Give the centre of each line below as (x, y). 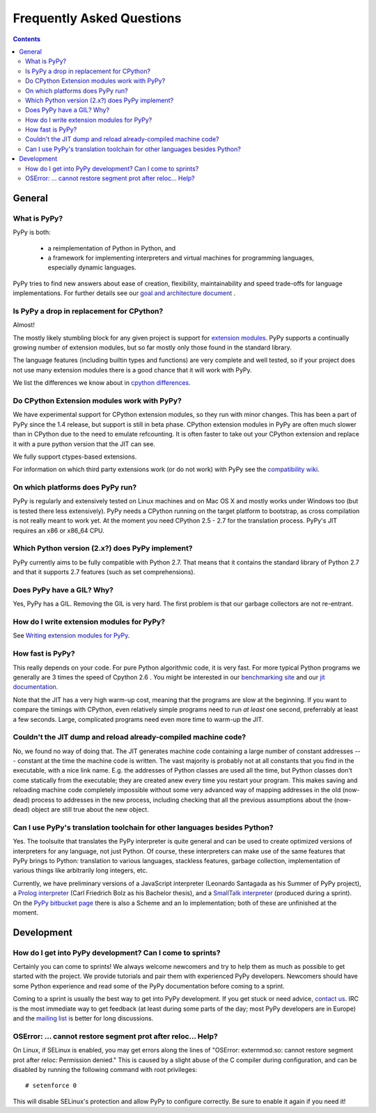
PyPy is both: (32, 232)
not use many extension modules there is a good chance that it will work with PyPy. (132, 370)
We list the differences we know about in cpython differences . (102, 383)
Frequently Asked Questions (97, 18)
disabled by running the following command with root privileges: (105, 1069)
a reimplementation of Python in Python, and (112, 248)
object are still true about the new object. (90, 810)
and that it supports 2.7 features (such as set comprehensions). (104, 572)
